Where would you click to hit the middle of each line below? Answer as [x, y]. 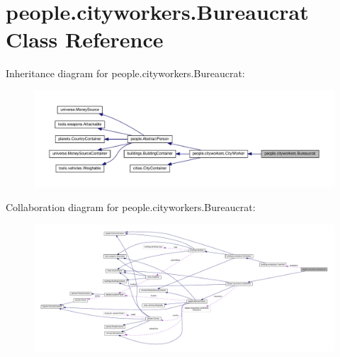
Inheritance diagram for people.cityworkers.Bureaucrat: [125, 73]
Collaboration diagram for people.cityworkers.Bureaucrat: [131, 207]
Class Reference [85, 39]
